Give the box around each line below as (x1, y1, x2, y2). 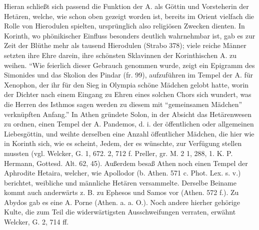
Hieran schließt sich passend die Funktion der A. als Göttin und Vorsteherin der (4, 1, 249, 11)
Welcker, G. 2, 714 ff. (4, 216, 69, 227)
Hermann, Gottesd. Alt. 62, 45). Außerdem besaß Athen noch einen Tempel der (4, 157, 248, 168)
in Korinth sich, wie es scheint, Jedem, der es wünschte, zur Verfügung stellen (4, 138, 242, 148)
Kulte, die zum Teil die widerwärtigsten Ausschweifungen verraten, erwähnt (4, 206, 236, 217)
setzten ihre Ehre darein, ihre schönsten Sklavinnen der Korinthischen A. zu (4, 49, 237, 60)
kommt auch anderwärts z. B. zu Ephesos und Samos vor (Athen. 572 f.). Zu (4, 187, 239, 197)
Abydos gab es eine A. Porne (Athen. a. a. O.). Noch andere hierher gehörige (4, 196, 240, 207)
